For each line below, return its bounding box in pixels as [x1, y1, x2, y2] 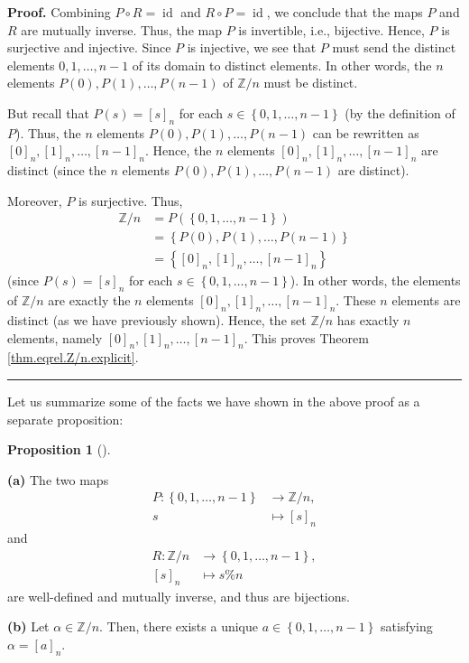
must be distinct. [263, 73, 358, 92]
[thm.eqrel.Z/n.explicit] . [7, 348, 139, 367]
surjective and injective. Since [7, 38, 171, 57]
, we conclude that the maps [266, 3, 423, 21]
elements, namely [7, 328, 103, 347]
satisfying [381, 617, 433, 636]
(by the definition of [345, 103, 455, 122]
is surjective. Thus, [78, 191, 183, 210]
